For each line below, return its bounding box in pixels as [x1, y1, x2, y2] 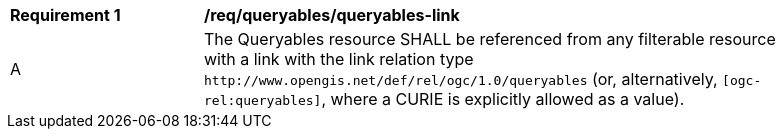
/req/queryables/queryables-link [204, 5, 460, 25]
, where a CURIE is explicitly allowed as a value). [321, 89, 685, 109]
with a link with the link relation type [204, 49, 474, 69]
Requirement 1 [10, 5, 121, 25]
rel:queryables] [204, 93, 322, 108]
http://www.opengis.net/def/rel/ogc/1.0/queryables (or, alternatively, [204, 69, 718, 89]
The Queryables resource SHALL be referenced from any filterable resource [204, 29, 776, 49]
